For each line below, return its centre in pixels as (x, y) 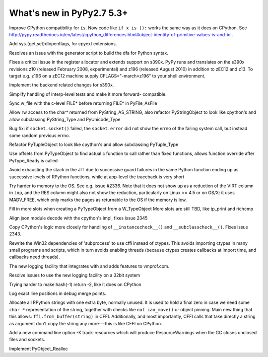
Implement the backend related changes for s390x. (62, 85)
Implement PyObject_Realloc (38, 349)
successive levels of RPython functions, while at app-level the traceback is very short (97, 177)
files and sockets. (27, 340)
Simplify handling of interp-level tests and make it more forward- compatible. (88, 94)
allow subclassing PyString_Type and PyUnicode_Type (65, 119)
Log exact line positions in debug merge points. (58, 293)
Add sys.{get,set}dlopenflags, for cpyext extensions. (63, 44)
